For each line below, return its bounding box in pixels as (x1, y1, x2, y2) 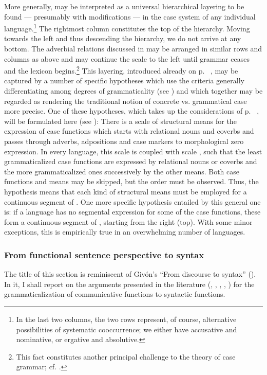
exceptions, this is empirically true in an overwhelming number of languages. (4, 226, 245, 237)
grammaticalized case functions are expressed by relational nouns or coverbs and (4, 156, 257, 167)
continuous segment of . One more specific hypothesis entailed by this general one (4, 196, 261, 207)
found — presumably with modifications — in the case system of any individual (4, 11, 256, 22)
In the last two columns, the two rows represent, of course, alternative (16, 313, 237, 324)
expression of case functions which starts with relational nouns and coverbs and (4, 126, 254, 136)
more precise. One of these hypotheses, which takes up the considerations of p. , (4, 105, 259, 116)
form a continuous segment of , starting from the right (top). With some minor (4, 216, 253, 227)
